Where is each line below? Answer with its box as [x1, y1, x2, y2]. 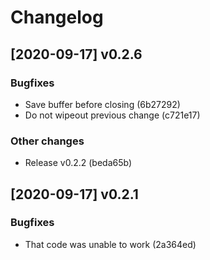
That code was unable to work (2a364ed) [24, 238, 197, 250]
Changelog [10, 6, 104, 29]
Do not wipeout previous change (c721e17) [24, 109, 201, 121]
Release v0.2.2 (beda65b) [24, 157, 133, 169]
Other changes [10, 134, 85, 148]
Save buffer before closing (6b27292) [24, 98, 181, 110]
